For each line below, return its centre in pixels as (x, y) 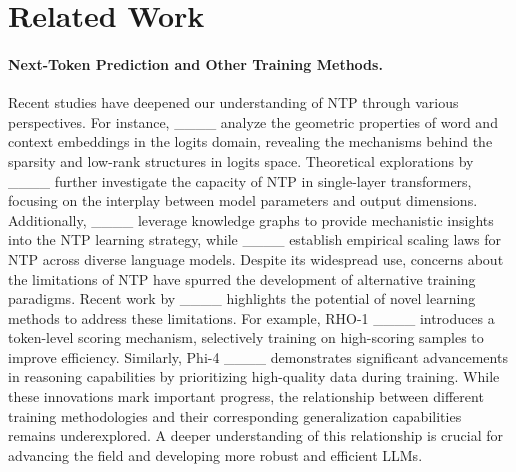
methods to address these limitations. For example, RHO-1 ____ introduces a (251, 317)
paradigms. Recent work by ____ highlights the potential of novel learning (242, 298)
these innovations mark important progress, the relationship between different (246, 396)
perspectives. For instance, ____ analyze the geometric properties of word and (253, 121)
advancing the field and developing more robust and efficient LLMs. (215, 454)
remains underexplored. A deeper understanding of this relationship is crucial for (256, 435)
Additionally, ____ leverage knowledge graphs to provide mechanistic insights (251, 219)
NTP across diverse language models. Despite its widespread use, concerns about (256, 258)
